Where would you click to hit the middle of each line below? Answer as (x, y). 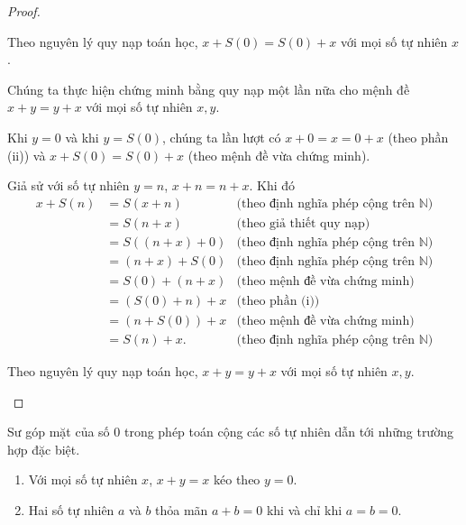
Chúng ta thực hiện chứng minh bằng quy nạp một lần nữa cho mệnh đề (209, 89)
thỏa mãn (182, 509)
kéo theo (237, 479)
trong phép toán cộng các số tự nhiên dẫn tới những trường (288, 432)
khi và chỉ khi (304, 509)
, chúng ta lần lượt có (222, 137)
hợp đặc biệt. (44, 449)
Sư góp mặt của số (59, 432)
